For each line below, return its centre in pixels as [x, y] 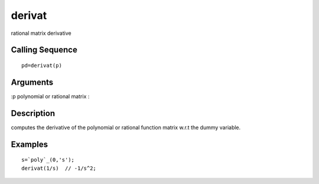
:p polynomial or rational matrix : [50, 96]
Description [33, 113]
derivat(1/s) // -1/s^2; [59, 168]
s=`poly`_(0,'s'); [48, 160]
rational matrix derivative [41, 33]
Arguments [32, 82]
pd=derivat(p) [42, 65]
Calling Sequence [44, 50]
